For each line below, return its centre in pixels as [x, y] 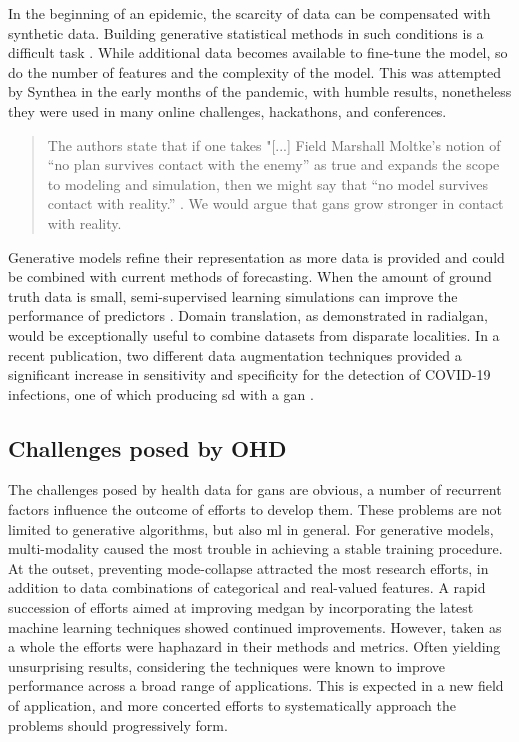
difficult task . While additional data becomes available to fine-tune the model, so [258, 52]
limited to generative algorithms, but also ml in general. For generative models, [251, 528]
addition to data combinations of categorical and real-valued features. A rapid [247, 587]
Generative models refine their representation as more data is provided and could [256, 256]
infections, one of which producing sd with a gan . [161, 393]
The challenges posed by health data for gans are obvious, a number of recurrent [255, 489]
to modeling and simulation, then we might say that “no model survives [267, 183]
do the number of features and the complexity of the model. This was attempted [255, 71]
